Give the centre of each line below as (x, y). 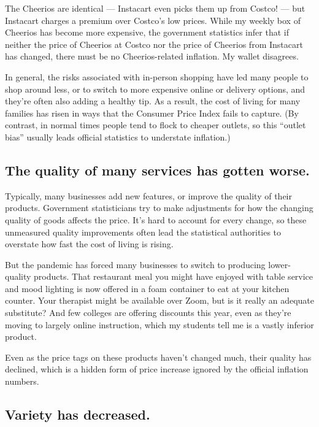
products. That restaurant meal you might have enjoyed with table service (174, 276)
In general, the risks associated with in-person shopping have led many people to (157, 76)
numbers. (22, 381)
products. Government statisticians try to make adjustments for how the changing (159, 208)
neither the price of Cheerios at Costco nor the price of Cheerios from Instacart (154, 44)
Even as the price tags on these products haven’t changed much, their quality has (158, 357)
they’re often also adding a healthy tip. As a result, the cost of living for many (153, 101)
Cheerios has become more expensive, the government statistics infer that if (147, 32)
